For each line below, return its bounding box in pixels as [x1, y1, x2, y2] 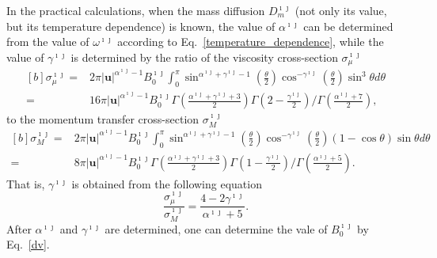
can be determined [303, 17, 393, 34]
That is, [6, 175, 45, 192]
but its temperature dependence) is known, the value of [6, 17, 275, 34]
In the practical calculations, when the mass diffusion [6, 2, 265, 18]
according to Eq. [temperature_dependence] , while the [117, 33, 384, 50]
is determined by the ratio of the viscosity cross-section [70, 48, 338, 65]
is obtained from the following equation [71, 175, 262, 192]
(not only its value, [294, 2, 387, 18]
